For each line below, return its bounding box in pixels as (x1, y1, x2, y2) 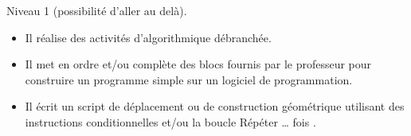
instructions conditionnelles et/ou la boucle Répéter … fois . (25, 113, 316, 130)
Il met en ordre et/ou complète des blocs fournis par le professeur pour (25, 56, 372, 72)
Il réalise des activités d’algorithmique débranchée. (25, 29, 272, 45)
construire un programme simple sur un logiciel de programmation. (25, 71, 353, 87)
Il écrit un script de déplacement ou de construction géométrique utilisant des (25, 98, 405, 115)
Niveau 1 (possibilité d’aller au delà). (6, 2, 187, 18)
